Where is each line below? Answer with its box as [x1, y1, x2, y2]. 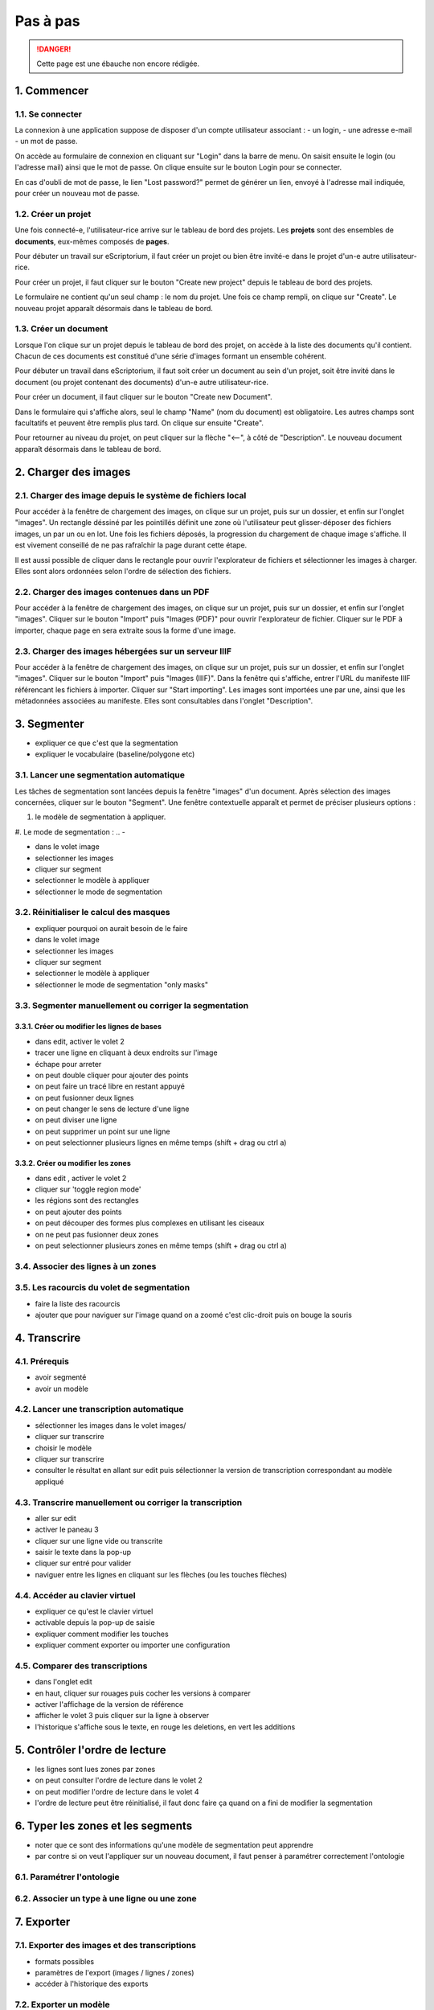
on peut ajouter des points [35, 1207, 122, 1216]
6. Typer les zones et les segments [14, 1819, 193, 1832]
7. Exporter [14, 1915, 71, 1929]
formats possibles [35, 1956, 95, 1966]
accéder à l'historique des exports [35, 1979, 149, 1989]
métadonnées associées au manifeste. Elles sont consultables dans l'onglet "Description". [14, 696, 313, 706]
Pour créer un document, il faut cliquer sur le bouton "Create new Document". [14, 392, 272, 402]
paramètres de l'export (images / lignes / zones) [35, 1967, 194, 1977]
